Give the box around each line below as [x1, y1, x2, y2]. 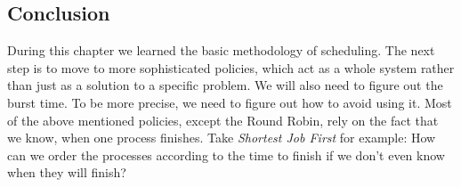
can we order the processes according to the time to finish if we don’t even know [7, 145, 445, 164]
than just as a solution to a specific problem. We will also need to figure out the [7, 76, 443, 94]
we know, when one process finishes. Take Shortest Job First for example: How [7, 128, 436, 147]
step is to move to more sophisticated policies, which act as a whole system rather [7, 58, 455, 77]
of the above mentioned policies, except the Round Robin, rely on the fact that [7, 110, 439, 129]
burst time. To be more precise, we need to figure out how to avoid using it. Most [7, 93, 452, 111]
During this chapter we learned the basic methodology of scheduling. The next [7, 41, 435, 60]
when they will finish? [7, 163, 126, 182]
